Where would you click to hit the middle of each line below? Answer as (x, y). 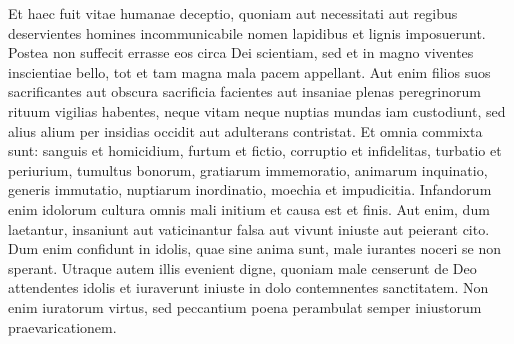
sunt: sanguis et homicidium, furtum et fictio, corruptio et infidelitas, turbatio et (255, 150)
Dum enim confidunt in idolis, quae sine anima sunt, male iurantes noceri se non (254, 248)
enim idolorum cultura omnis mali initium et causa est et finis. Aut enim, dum (249, 208)
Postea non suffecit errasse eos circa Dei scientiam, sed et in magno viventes (241, 52)
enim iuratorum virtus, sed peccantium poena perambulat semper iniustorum (245, 306)
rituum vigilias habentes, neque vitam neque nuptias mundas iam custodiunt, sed (257, 110)
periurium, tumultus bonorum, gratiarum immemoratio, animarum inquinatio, (248, 169)
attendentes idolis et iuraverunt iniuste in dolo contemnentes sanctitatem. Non (248, 287)
